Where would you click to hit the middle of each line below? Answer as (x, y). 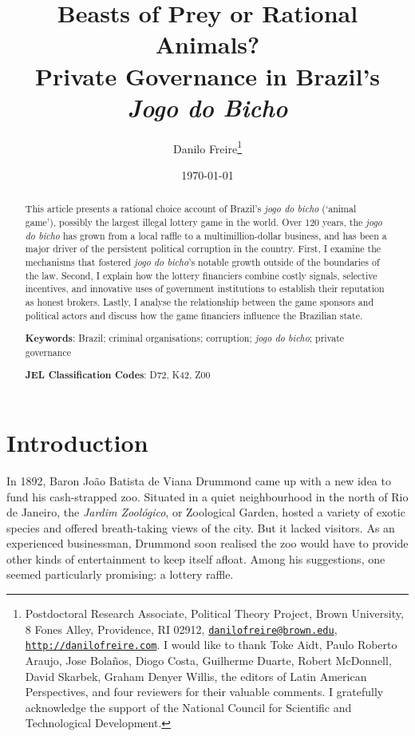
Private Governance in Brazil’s (207, 75)
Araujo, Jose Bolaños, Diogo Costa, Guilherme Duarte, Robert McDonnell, (208, 660)
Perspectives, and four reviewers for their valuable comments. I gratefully (204, 692)
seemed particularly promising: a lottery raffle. (120, 574)
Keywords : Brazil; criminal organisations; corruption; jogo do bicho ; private (185, 338)
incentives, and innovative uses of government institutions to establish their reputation (205, 289)
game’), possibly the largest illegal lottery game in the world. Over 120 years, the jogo (204, 222)
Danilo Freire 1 (207, 147)
